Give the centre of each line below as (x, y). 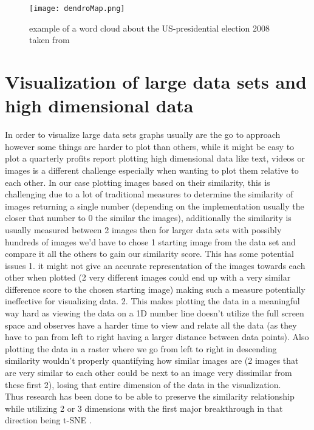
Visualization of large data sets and (156, 82)
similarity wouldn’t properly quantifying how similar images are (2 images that (152, 360)
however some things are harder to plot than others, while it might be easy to (150, 146)
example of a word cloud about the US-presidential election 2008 (150, 28)
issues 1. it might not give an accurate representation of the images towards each (155, 265)
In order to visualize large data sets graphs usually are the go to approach (143, 135)
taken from (49, 40)
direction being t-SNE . (48, 420)
